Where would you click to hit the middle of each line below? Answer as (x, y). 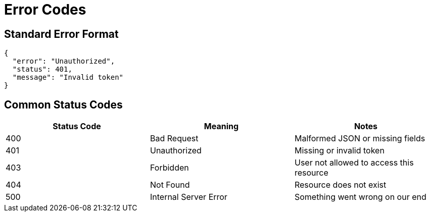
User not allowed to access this (354, 163)
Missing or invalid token (339, 151)
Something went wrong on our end (360, 197)
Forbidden (169, 168)
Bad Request (174, 139)
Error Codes (45, 10)
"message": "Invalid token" (68, 77)
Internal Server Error (188, 197)
